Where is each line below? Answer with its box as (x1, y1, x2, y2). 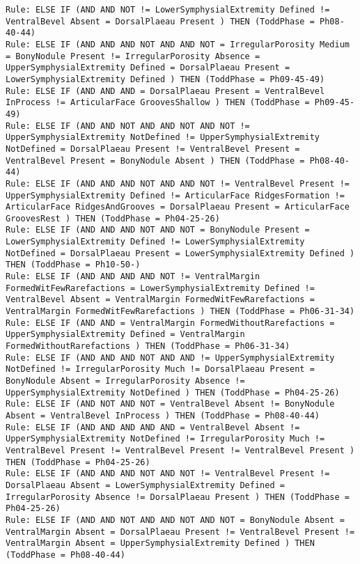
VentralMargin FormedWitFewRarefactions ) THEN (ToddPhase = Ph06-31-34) (6, 306, 355, 317)
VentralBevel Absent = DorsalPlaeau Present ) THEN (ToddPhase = (6, 16, 315, 26)
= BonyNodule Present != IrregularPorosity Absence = (6, 51, 260, 61)
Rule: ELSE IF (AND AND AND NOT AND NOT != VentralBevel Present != (6, 469, 330, 479)
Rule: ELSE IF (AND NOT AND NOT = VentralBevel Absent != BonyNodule (6, 399, 335, 409)
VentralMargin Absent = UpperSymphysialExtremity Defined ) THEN (6, 538, 315, 549)
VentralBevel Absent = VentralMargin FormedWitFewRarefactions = (6, 295, 315, 305)
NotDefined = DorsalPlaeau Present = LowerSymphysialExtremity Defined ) (6, 248, 355, 258)
